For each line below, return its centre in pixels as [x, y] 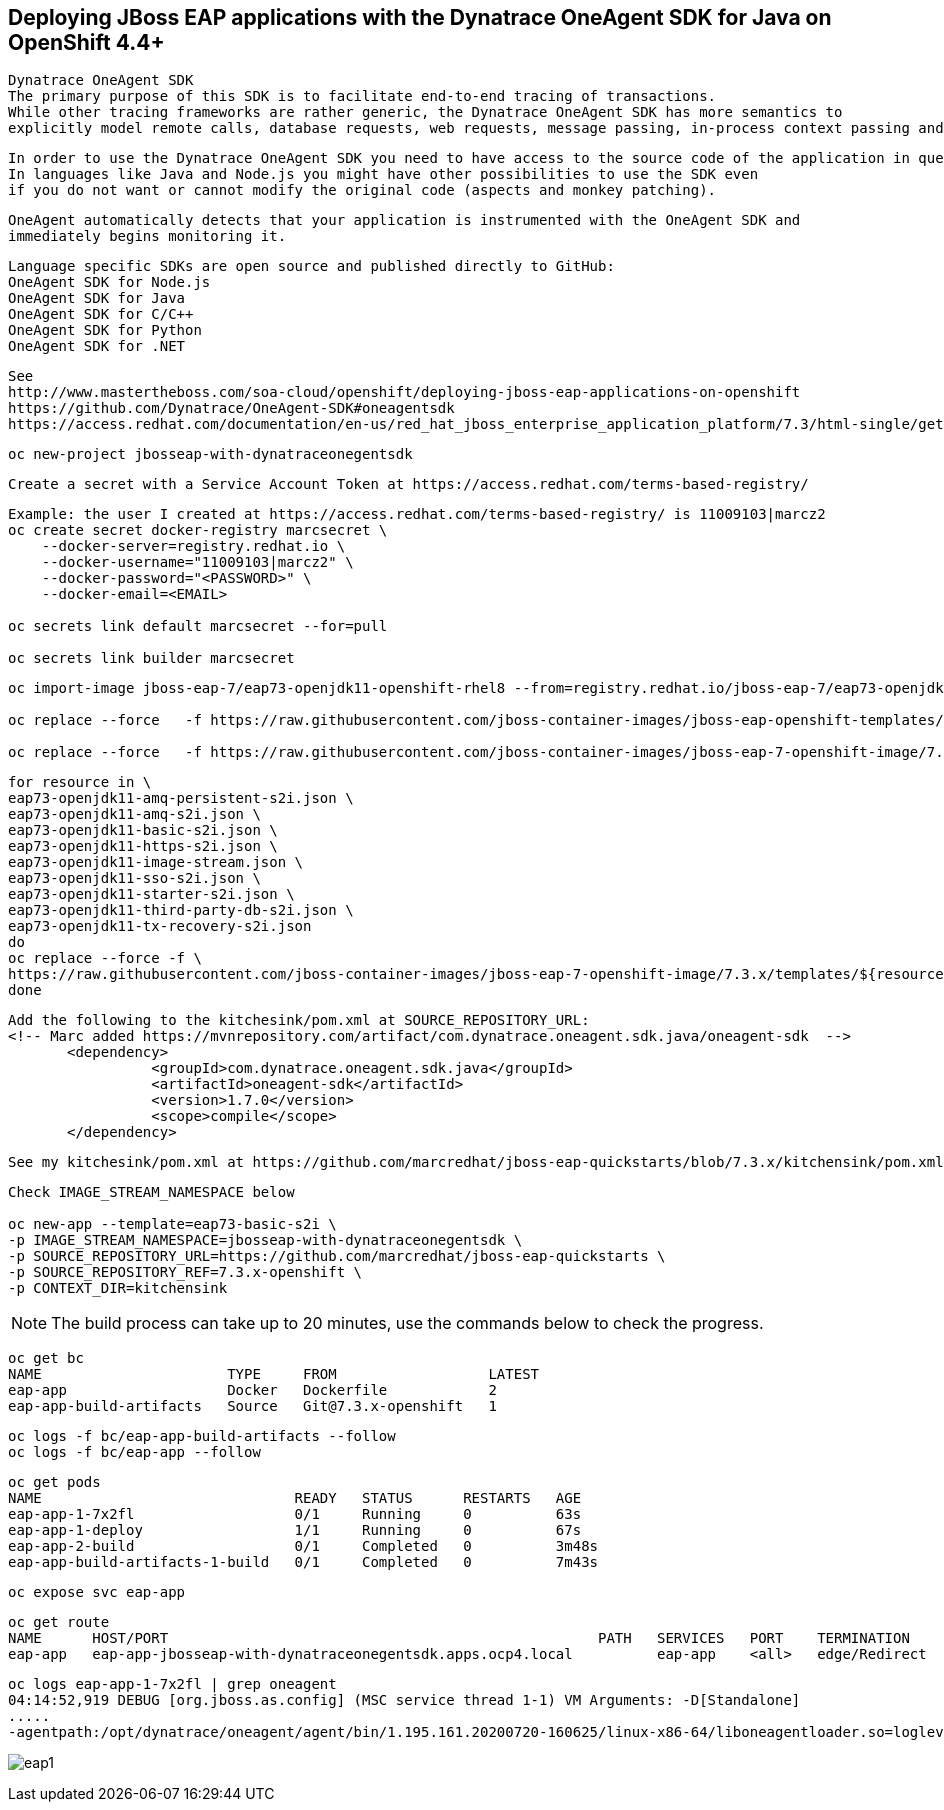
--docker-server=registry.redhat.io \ [193, 546]
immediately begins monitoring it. [147, 236]
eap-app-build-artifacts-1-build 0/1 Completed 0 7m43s [303, 1562]
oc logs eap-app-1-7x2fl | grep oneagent [172, 1684]
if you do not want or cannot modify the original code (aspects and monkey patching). [362, 190]
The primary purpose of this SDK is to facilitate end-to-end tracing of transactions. [362, 96]
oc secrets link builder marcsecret [151, 658]
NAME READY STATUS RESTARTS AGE [295, 1498]
